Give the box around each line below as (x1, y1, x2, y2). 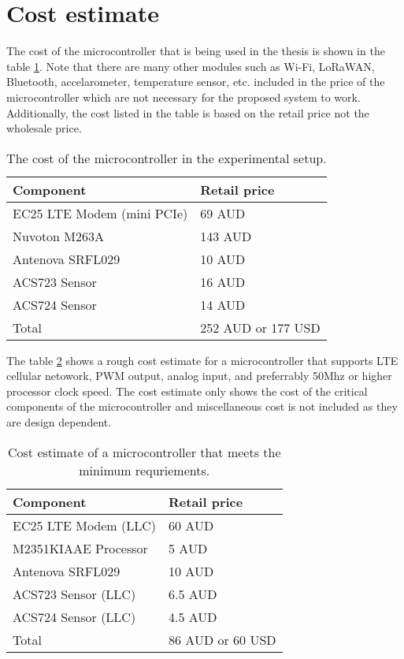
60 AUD (169, 516, 214, 534)
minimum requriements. (79, 460, 210, 479)
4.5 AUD (169, 607, 217, 626)
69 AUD (200, 203, 246, 222)
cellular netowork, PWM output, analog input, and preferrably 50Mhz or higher (6, 367, 392, 384)
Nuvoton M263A (13, 226, 105, 245)
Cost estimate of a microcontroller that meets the (7, 442, 281, 461)
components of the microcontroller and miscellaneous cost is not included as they (6, 398, 398, 415)
